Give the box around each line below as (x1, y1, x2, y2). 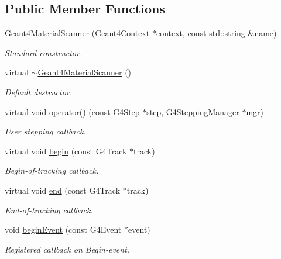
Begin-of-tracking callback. (5, 164, 99, 177)
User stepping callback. (5, 125, 86, 137)
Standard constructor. (5, 46, 83, 58)
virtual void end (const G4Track (5, 184, 121, 196)
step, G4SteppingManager (146, 105, 239, 118)
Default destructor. (5, 85, 73, 98)
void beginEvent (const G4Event (5, 223, 122, 236)
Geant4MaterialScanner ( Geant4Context (5, 27, 150, 39)
